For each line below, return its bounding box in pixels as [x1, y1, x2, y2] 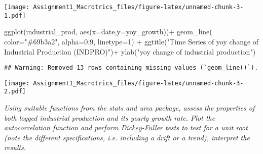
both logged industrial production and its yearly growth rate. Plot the [4, 112, 215, 123]
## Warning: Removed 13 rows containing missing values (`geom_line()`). [4, 64, 258, 72]
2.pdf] [4, 88, 26, 95]
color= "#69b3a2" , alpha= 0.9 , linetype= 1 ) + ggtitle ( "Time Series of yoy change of [4, 36, 259, 46]
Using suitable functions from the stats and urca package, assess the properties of [4, 102, 255, 113]
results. [4, 142, 26, 152]
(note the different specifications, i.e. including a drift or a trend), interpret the [4, 132, 250, 142]
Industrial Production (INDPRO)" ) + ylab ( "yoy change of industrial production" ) [4, 46, 256, 57]
